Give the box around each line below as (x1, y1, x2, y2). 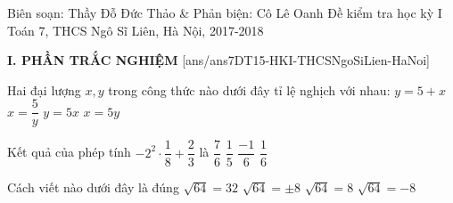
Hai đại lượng (7, 80, 81, 99)
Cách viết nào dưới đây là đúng (7, 177, 179, 196)
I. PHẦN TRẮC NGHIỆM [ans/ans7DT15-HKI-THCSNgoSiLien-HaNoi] (7, 51, 430, 69)
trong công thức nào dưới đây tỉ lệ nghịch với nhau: (108, 80, 391, 99)
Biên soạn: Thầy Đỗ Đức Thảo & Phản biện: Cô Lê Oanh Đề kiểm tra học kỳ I (7, 4, 442, 21)
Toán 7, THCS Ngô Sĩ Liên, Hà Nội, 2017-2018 (7, 20, 264, 39)
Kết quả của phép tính (7, 142, 131, 161)
